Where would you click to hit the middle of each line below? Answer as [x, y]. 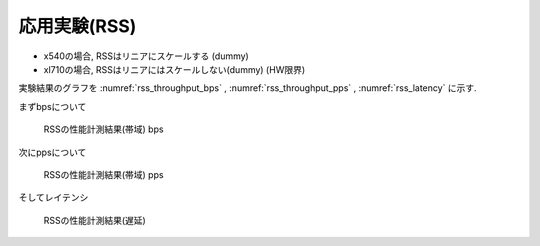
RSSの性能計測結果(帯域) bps [103, 129]
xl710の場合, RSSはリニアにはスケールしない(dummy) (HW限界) [174, 69]
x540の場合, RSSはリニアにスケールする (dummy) [146, 56]
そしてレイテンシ [53, 197]
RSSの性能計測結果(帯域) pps [103, 174]
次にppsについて [52, 152]
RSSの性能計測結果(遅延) [95, 220]
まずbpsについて [52, 106]
